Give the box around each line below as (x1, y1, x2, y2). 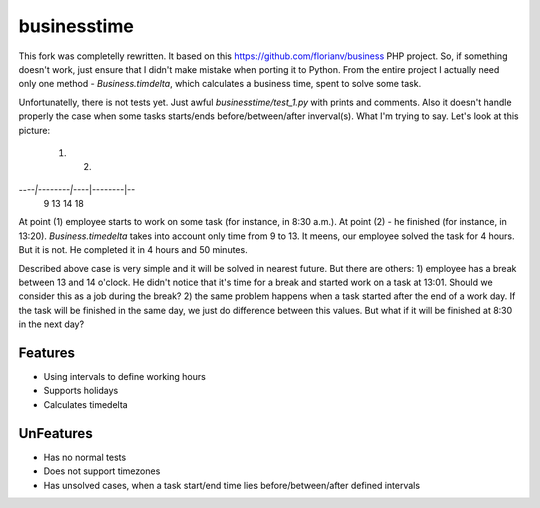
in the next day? (18, 318, 85, 330)
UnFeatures (18, 425, 94, 442)
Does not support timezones (43, 465, 161, 477)
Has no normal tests (43, 451, 127, 463)
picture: (18, 124, 51, 136)
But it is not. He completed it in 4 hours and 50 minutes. (18, 244, 249, 256)
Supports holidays (43, 385, 119, 397)
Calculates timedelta (43, 398, 129, 410)
